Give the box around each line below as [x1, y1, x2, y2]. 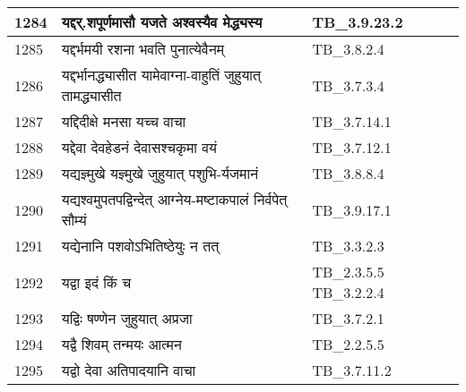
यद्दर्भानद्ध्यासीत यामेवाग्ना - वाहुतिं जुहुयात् [61, 64, 261, 85]
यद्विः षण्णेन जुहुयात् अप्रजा [61, 308, 193, 328]
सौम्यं [61, 209, 87, 230]
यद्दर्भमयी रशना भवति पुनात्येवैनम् [61, 38, 225, 59]
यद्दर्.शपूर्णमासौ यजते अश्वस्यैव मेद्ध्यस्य [61, 12, 263, 32]
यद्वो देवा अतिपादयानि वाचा [61, 360, 196, 380]
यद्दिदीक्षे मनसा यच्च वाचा [61, 111, 186, 132]
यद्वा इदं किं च [61, 271, 132, 293]
